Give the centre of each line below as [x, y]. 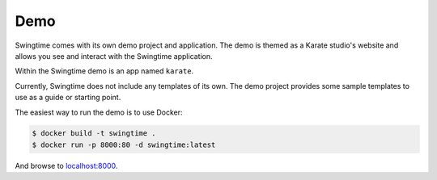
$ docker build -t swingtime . [94, 134]
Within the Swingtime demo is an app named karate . [104, 71]
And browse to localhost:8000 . [66, 165]
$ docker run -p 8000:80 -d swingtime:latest [124, 144]
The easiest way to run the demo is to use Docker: [99, 112]
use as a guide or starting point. [68, 98]
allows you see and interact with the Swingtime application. [114, 56]
